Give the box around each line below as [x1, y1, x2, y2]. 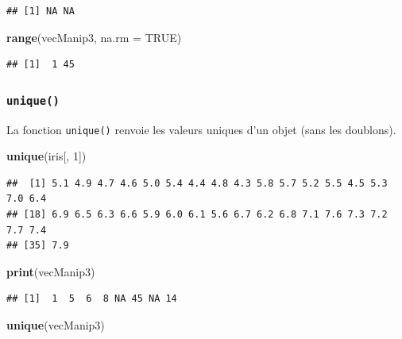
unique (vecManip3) [6, 316, 105, 333]
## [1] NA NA [6, 6, 75, 17]
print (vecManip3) [6, 263, 95, 279]
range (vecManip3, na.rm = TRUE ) [6, 29, 182, 45]
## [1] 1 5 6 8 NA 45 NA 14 [6, 293, 177, 305]
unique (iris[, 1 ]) [6, 148, 87, 164]
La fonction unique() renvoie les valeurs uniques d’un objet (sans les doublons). [6, 121, 396, 137]
